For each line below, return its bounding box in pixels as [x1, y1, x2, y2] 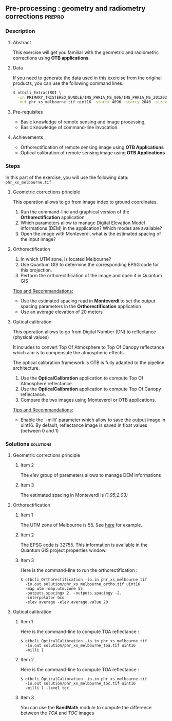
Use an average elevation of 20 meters [20, 309, 103, 315]
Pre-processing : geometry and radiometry [5, 4, 146, 13]
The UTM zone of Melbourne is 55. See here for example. [20, 521, 143, 528]
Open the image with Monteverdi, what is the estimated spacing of [20, 230, 161, 237]
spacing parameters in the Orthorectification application [20, 303, 141, 309]
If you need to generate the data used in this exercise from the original [12, 75, 162, 81]
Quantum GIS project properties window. [20, 547, 107, 553]
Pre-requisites [12, 109, 43, 115]
